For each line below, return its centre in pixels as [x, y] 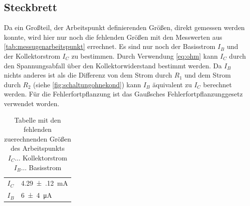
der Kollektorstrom [32, 55]
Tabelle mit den [38, 119]
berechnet [218, 84]
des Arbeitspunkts [38, 148]
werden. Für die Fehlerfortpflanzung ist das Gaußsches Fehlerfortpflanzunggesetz [123, 94]
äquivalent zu [172, 84]
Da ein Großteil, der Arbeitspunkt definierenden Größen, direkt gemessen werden [125, 27]
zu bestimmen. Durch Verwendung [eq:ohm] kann [145, 55]
